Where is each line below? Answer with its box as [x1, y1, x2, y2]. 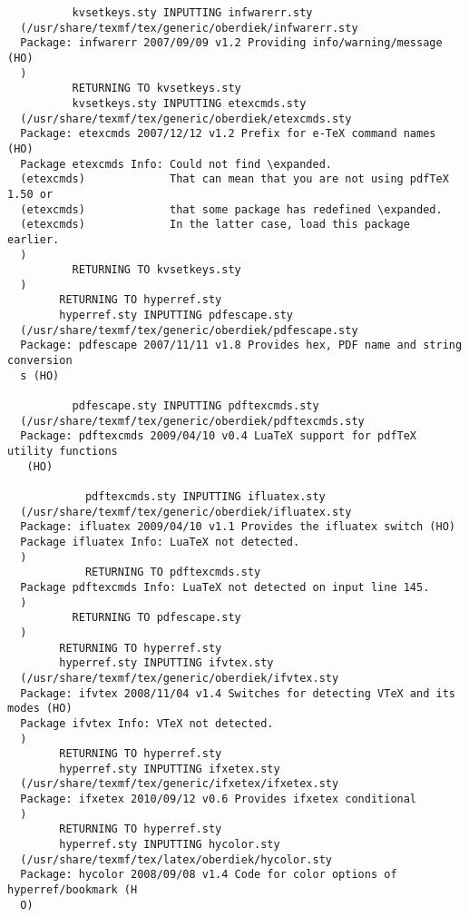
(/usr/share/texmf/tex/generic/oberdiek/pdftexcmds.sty [20, 414, 365, 428]
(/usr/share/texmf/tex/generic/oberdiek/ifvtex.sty [20, 671, 339, 685]
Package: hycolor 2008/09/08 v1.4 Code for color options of [20, 868, 397, 882]
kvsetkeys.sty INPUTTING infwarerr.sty [72, 6, 313, 19]
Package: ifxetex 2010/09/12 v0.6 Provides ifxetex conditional [20, 793, 417, 806]
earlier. [7, 232, 60, 246]
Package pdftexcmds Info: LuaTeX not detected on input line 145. [20, 580, 430, 594]
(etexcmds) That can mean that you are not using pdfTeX [20, 173, 449, 186]
